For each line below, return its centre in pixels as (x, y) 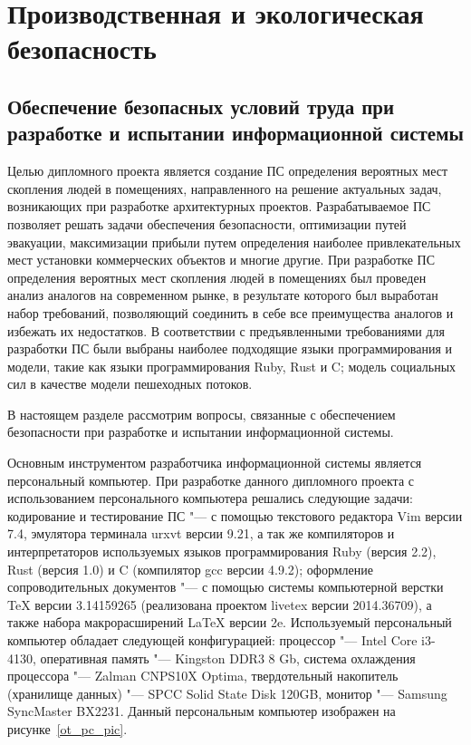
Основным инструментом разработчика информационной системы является (215, 463)
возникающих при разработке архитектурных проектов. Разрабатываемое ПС (219, 206)
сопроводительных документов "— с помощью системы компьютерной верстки (226, 587)
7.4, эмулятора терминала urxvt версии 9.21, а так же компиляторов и (201, 533)
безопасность (82, 48)
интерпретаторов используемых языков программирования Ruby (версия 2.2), (222, 551)
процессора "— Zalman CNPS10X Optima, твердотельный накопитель (203, 676)
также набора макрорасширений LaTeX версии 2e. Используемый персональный (230, 622)
